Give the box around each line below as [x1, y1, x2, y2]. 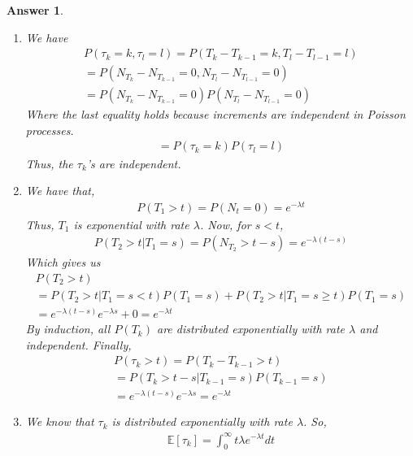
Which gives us [25, 254, 101, 271]
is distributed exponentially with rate [111, 413, 293, 430]
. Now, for [199, 215, 251, 232]
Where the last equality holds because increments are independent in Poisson [25, 106, 406, 123]
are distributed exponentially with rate [156, 320, 346, 337]
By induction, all [25, 320, 111, 337]
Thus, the [25, 154, 73, 172]
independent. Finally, [25, 336, 132, 353]
